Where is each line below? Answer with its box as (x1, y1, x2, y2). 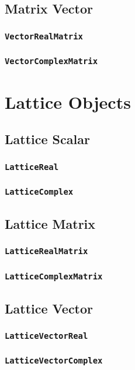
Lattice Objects (5, 89, 131, 114)
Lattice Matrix (5, 214, 96, 232)
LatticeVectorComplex (5, 356, 103, 366)
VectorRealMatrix (5, 31, 83, 41)
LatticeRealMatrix (5, 246, 88, 256)
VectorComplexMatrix (5, 56, 98, 66)
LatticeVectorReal (5, 331, 88, 341)
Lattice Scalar (5, 130, 90, 148)
